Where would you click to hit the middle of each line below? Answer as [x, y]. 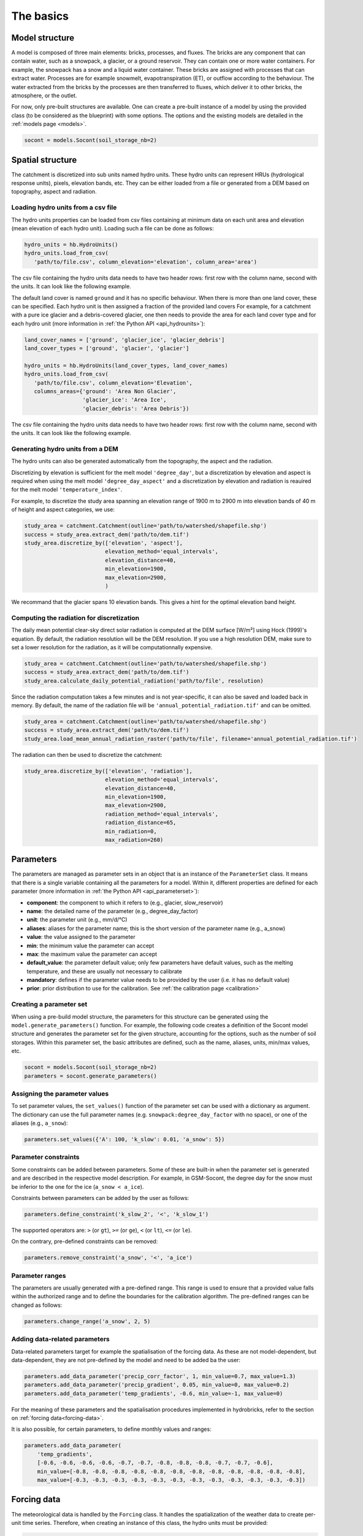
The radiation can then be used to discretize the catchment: [87, 754]
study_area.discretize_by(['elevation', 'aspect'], [104, 543]
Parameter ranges [39, 1275]
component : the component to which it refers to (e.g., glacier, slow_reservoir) [125, 903]
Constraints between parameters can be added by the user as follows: [100, 1197]
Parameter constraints [45, 1157]
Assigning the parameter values [60, 1094]
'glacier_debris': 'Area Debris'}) [136, 408]
